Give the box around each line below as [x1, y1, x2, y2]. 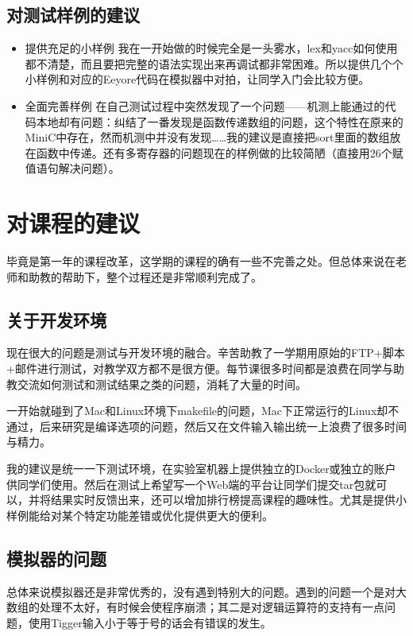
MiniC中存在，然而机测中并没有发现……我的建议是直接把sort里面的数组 [25, 129, 390, 145]
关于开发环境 [6, 307, 106, 332]
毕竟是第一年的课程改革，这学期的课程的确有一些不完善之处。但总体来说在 [6, 253, 396, 270]
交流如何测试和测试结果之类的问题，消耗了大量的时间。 [17, 375, 307, 392]
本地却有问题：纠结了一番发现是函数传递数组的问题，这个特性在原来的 [36, 113, 403, 130]
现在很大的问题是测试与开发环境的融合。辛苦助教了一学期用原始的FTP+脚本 [6, 344, 405, 361]
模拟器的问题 [6, 545, 106, 570]
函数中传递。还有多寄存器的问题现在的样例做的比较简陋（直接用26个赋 [36, 144, 403, 161]
